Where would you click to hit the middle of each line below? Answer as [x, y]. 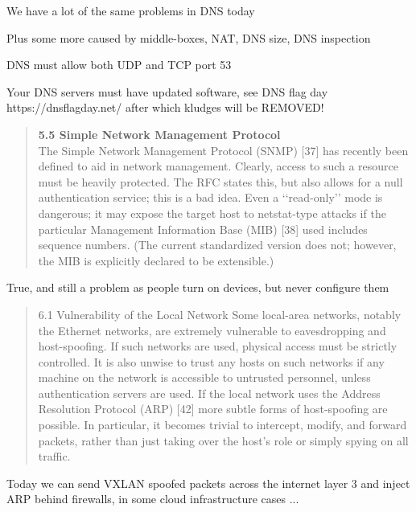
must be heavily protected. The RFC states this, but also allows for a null [220, 181]
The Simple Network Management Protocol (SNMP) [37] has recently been [223, 150]
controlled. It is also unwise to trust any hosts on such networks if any [211, 361]
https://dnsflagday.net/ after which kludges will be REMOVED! [165, 107]
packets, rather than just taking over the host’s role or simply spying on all [223, 440]
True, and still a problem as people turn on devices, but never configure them [198, 287]
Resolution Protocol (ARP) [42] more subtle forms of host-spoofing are [213, 409]
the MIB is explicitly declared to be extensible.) [156, 260]
